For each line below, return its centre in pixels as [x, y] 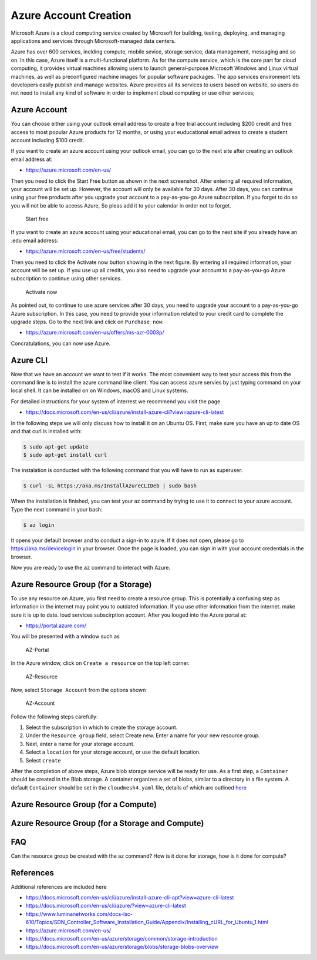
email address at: [32, 159]
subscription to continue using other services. [66, 279]
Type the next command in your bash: [57, 509]
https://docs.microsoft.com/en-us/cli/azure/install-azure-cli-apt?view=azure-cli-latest [130, 898]
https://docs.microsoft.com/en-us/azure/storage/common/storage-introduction [122, 939]
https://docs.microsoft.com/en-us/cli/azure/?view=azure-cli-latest [106, 906]
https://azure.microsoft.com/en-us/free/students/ [85, 251]
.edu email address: [35, 240]
